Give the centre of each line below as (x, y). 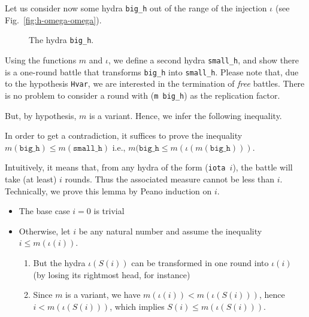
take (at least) (31, 179)
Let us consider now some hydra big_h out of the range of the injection (136, 8)
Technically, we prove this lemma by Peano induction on (108, 190)
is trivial (109, 211)
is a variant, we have (103, 295)
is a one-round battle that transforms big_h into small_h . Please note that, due (152, 71)
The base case (44, 211)
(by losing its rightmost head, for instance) (112, 274)
